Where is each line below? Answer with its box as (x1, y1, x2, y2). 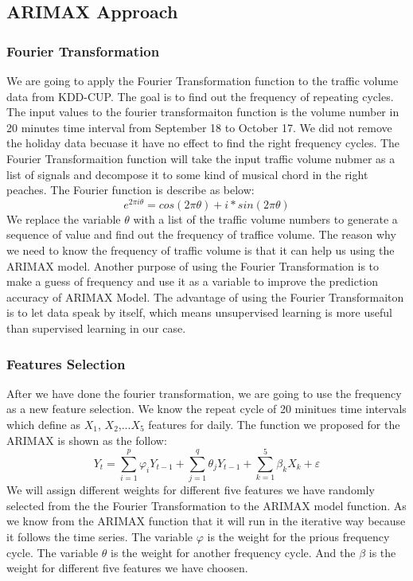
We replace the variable (6, 210, 121, 227)
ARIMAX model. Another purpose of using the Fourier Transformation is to (6, 257, 380, 274)
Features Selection (6, 353, 126, 373)
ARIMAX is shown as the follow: (6, 431, 167, 448)
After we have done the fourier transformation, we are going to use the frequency (6, 384, 402, 401)
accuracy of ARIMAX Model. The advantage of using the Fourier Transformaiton (6, 288, 404, 305)
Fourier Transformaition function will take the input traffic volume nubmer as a (6, 150, 395, 166)
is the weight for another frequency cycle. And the (111, 544, 356, 560)
